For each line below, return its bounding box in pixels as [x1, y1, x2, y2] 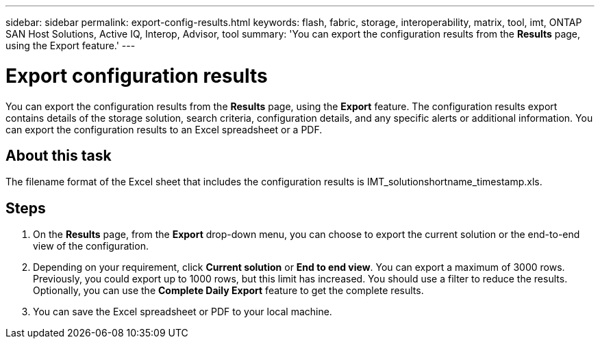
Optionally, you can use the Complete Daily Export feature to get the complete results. [33, 285, 424, 297]
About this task [5, 146, 112, 164]
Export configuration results [5, 64, 268, 88]
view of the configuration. [33, 240, 149, 252]
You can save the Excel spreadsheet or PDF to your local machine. [33, 306, 332, 318]
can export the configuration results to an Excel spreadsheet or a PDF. [5, 123, 323, 135]
